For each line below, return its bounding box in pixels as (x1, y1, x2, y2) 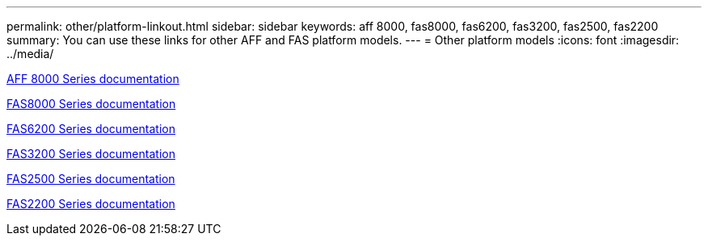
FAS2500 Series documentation (6, 172, 175, 186)
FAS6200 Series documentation (6, 122, 175, 136)
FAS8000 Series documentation (6, 97, 176, 111)
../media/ (6, 47, 54, 60)
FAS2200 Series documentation (6, 197, 175, 211)
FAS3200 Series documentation (6, 147, 175, 161)
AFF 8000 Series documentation (6, 72, 179, 86)
